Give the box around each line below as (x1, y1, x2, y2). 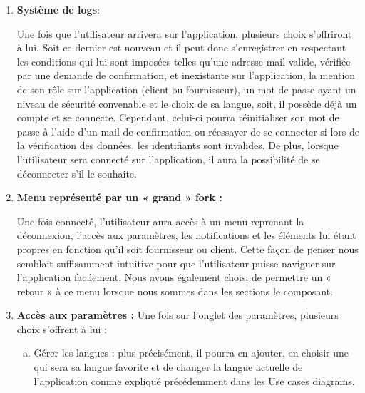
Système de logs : (16, 2, 100, 16)
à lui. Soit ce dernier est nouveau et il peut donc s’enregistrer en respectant (16, 40, 346, 55)
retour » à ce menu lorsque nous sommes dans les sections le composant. (16, 283, 334, 298)
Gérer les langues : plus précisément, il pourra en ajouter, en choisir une (34, 345, 349, 360)
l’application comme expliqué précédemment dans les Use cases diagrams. (34, 373, 355, 388)
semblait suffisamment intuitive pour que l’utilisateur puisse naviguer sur (16, 255, 336, 270)
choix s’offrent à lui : (16, 321, 107, 336)
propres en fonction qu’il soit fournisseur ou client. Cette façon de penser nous (16, 241, 359, 256)
